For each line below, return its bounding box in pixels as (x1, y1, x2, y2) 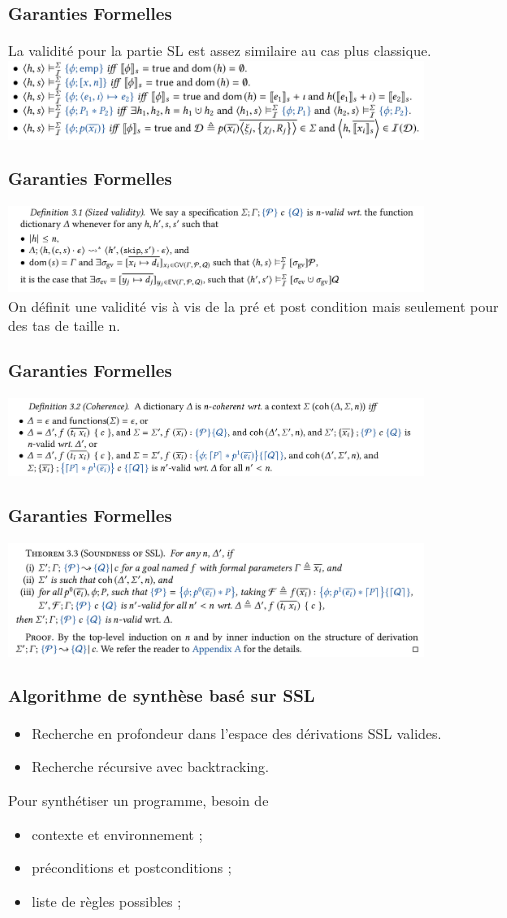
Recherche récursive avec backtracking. (31, 756, 270, 777)
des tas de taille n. (8, 315, 121, 336)
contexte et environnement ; (31, 823, 203, 844)
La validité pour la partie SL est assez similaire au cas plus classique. (8, 40, 432, 61)
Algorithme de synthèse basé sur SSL (8, 683, 315, 708)
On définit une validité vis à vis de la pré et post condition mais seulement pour (8, 295, 499, 316)
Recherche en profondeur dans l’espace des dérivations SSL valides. (31, 722, 442, 743)
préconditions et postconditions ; (31, 857, 232, 878)
